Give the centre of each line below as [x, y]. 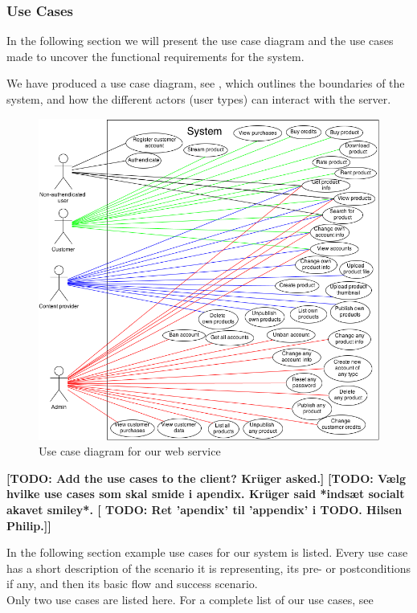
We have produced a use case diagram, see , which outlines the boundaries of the [206, 83]
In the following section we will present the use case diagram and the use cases [200, 41]
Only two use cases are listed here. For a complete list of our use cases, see [190, 599]
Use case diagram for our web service [130, 451]
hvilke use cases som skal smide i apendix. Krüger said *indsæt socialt [206, 494]
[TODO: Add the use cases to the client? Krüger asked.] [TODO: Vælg [206, 478]
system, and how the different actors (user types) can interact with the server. [199, 99]
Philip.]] [29, 525]
